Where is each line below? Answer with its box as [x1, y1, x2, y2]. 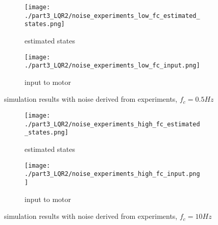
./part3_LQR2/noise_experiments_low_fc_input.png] [25, 62, 200, 70]
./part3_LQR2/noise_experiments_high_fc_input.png [25, 170, 200, 178]
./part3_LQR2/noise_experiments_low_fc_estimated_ [25, 12, 200, 19]
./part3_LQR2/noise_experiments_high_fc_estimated [25, 120, 200, 128]
